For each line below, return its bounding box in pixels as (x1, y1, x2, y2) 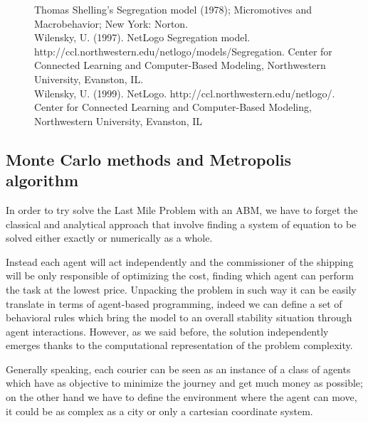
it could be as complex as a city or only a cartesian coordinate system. (6, 403, 313, 418)
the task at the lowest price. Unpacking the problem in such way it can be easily (6, 282, 357, 296)
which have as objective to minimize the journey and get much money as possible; (6, 375, 363, 390)
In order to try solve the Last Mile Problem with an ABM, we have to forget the (6, 202, 358, 217)
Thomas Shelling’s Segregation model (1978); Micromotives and (34, 2, 312, 16)
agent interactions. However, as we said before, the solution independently (6, 323, 329, 338)
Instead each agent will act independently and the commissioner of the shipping (6, 254, 354, 269)
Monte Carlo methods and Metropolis (6, 148, 292, 170)
